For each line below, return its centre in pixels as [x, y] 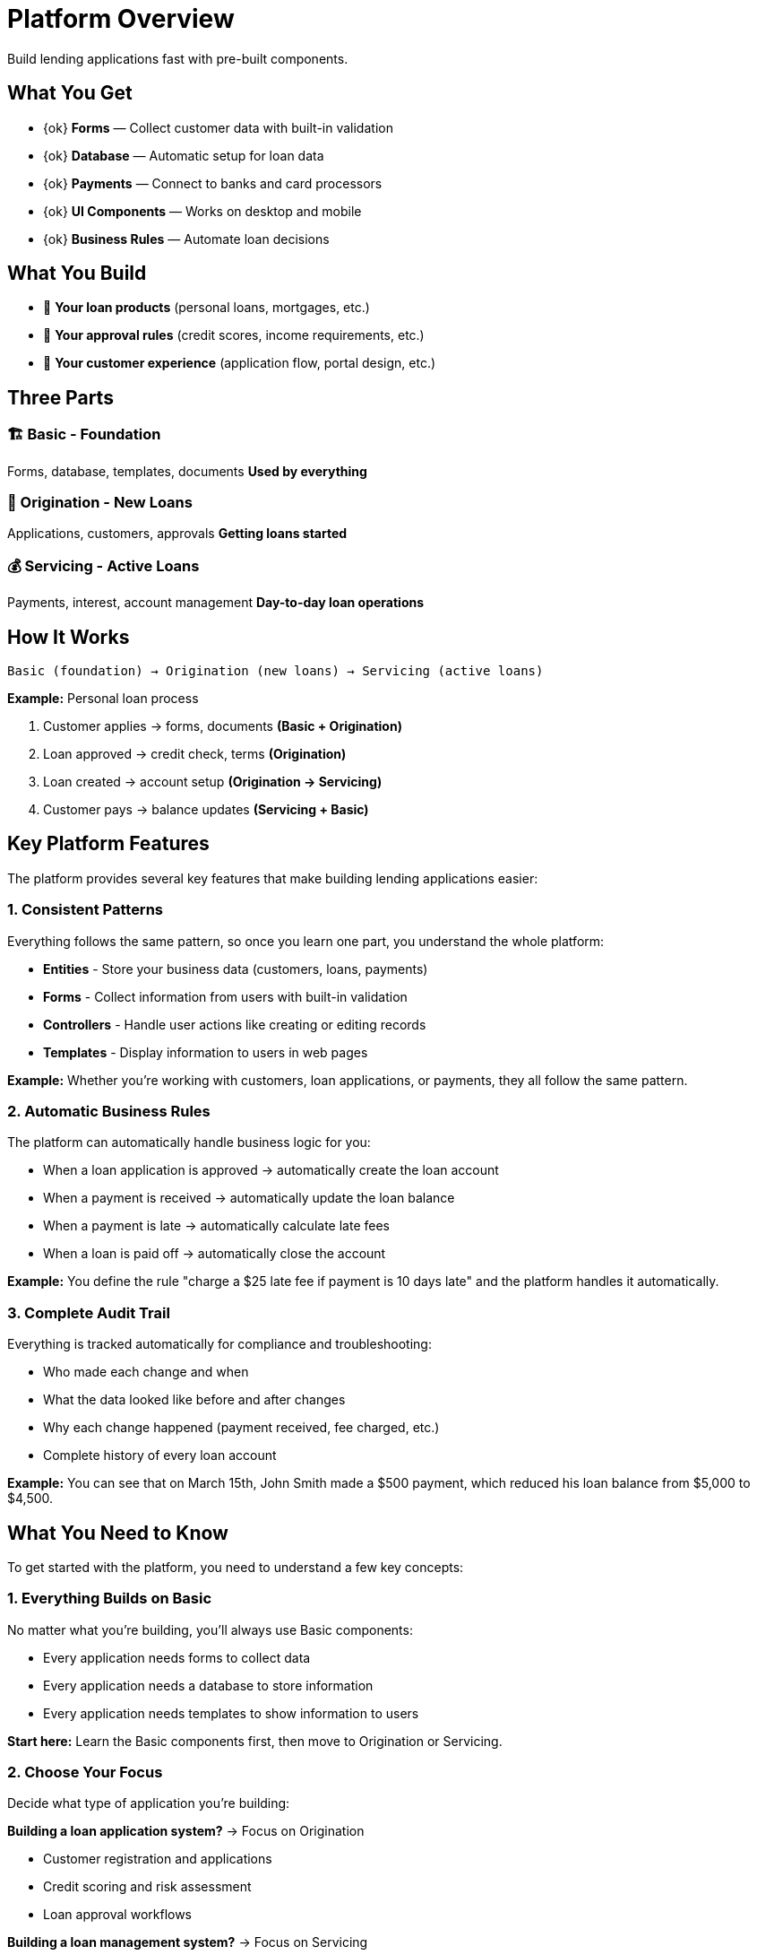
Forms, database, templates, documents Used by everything [187, 471]
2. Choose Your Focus [85, 1773]
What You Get [70, 93]
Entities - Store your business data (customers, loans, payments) [236, 969]
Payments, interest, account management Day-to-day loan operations [216, 603]
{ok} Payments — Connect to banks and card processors [213, 183]
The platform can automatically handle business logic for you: [189, 1143]
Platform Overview [121, 19]
